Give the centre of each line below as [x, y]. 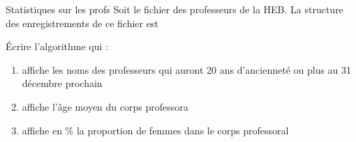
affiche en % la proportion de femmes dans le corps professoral [155, 130]
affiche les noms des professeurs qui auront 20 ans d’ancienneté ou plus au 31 [187, 69]
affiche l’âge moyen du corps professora [105, 106]
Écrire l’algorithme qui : [57, 46]
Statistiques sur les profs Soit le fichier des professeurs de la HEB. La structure [175, 9]
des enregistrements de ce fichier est [82, 23]
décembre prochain [62, 83]
